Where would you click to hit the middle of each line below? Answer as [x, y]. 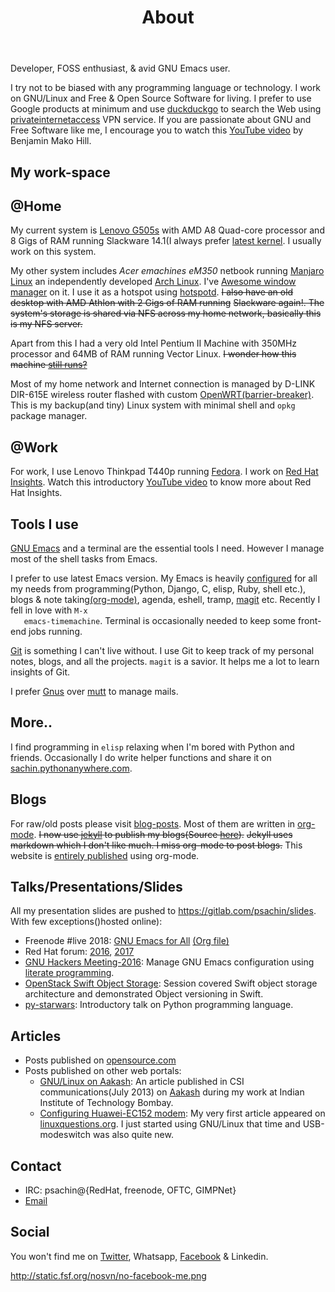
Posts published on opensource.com [100, 1060]
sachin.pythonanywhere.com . [71, 768]
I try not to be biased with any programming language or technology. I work [166, 88]
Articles [36, 1036]
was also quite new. [133, 1135]
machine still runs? [49, 365]
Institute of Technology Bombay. [106, 1103]
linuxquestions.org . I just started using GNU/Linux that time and [170, 1124]
